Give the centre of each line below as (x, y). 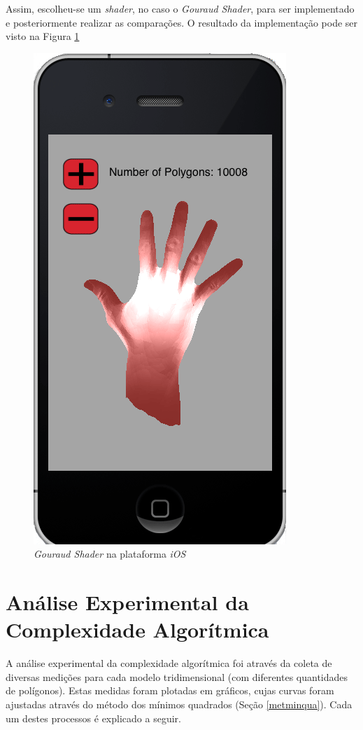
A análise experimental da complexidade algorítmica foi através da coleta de (169, 663)
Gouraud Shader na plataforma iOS (110, 554)
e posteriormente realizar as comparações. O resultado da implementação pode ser (182, 22)
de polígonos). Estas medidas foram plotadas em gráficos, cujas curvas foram (170, 690)
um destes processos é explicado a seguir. (93, 718)
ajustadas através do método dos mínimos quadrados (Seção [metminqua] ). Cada (179, 704)
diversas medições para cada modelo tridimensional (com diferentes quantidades (177, 676)
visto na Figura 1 (43, 36)
